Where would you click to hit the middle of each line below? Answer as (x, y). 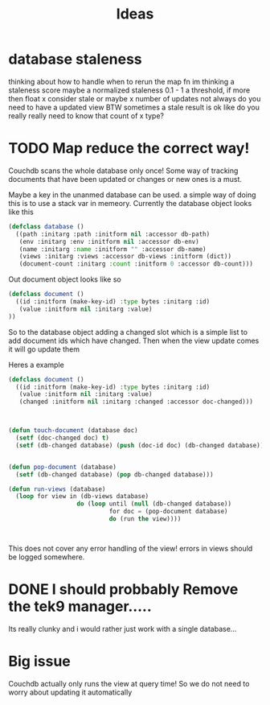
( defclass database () (46, 226)
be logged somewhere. (47, 557)
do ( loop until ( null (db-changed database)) (154, 504)
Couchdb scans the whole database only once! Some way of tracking (123, 171)
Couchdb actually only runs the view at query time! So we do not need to (129, 683)
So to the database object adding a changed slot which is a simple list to (128, 332)
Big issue (39, 662)
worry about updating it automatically (70, 692)
